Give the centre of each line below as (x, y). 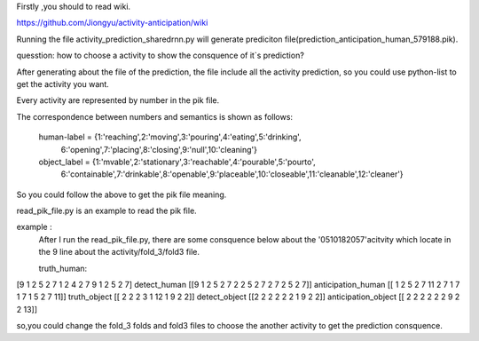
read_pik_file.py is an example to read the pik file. (106, 211)
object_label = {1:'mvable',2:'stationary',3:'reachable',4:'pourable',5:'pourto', (177, 162)
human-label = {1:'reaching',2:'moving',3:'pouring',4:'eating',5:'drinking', (170, 137)
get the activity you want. (63, 83)
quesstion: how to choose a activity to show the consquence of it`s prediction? (161, 56)
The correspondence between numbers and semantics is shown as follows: (154, 116)
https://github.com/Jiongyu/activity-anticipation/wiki (112, 23)
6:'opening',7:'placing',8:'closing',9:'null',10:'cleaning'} (159, 149)
